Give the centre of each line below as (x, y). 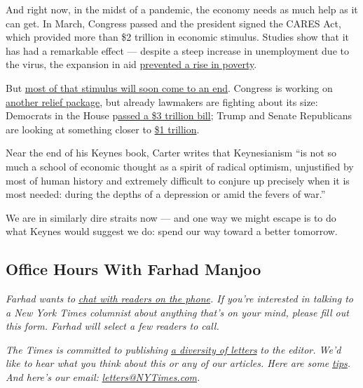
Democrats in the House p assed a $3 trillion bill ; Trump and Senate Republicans (179, 115)
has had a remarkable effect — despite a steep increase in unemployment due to (177, 50)
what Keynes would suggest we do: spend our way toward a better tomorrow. (172, 231)
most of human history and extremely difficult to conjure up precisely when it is (178, 180)
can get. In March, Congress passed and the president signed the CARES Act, (173, 23)
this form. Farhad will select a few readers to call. (112, 326)
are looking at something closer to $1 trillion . (103, 129)
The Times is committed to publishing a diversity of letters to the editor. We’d (173, 349)
